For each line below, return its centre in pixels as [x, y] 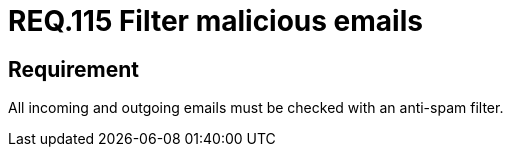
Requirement [74, 69]
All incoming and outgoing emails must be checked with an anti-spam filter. [256, 108]
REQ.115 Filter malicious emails [215, 21]
